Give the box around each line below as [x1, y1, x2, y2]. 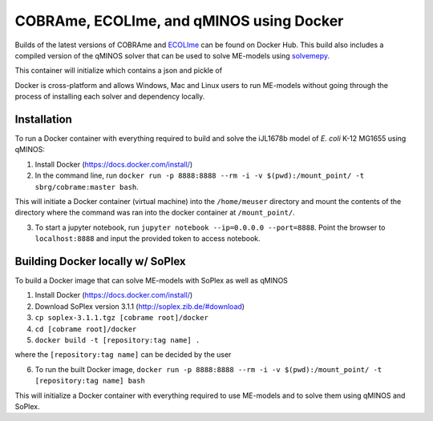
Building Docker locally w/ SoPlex [14, 255, 186, 268]
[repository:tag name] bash [34, 376, 146, 386]
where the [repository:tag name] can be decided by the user [14, 350, 232, 359]
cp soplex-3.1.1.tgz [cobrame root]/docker [34, 313, 208, 323]
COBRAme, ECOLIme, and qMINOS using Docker [14, 12, 344, 30]
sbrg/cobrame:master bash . [34, 182, 140, 191]
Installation [14, 112, 72, 126]
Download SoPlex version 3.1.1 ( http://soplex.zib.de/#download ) [34, 301, 245, 311]
